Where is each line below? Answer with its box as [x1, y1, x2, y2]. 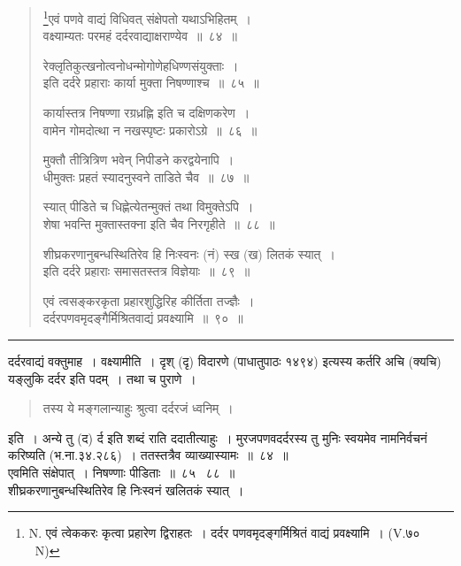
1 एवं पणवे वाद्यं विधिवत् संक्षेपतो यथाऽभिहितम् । [42, 7, 252, 27]
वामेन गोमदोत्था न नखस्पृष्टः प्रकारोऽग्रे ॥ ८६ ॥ [42, 120, 257, 139]
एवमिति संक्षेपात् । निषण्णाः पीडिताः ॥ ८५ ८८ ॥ [8, 463, 235, 481]
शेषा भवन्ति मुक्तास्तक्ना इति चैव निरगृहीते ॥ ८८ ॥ [42, 215, 275, 233]
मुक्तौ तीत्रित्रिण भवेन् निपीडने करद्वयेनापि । [42, 150, 234, 169]
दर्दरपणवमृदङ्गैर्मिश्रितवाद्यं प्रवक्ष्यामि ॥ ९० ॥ [42, 309, 243, 327]
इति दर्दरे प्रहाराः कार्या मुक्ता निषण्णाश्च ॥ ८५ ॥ [42, 73, 259, 92]
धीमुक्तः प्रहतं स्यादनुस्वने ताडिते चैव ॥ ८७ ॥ [42, 167, 250, 186]
